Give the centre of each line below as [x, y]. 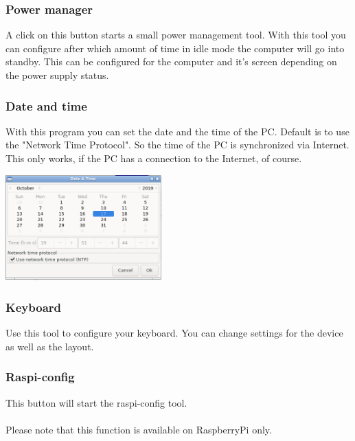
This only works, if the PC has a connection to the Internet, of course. [154, 158]
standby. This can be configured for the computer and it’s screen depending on [171, 61]
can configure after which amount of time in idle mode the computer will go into [175, 48]
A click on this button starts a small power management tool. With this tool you [176, 35]
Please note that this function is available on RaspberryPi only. [139, 429]
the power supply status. [57, 75]
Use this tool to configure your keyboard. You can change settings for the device [174, 333]
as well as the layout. [50, 346]
